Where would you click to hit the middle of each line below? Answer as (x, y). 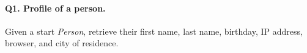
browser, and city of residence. (62, 43)
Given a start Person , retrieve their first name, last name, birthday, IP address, (154, 31)
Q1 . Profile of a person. (55, 8)
